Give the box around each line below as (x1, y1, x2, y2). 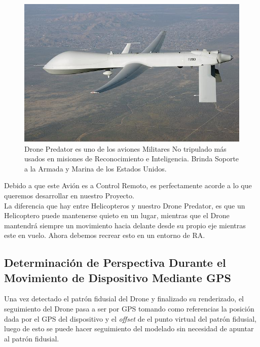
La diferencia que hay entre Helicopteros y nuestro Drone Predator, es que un (4, 200, 245, 211)
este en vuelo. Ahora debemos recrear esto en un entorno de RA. (4, 230, 205, 240)
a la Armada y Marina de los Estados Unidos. (24, 163, 167, 173)
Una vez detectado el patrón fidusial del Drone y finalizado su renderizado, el (4, 293, 244, 304)
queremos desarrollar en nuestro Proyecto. (4, 190, 134, 200)
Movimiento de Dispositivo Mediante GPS (4, 269, 231, 285)
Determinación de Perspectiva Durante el (4, 255, 226, 270)
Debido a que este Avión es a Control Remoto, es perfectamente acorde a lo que (4, 180, 252, 191)
